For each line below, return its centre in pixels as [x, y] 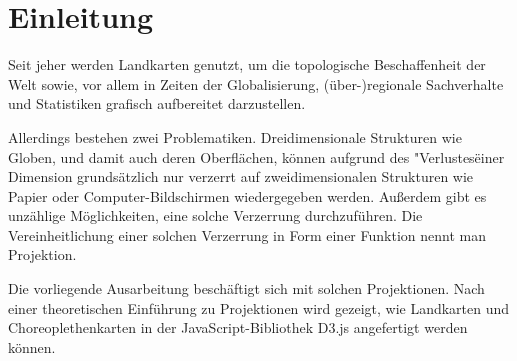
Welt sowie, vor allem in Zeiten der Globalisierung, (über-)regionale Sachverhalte [256, 83]
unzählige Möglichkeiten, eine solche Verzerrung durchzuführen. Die [215, 215]
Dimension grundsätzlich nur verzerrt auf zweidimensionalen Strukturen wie [241, 176]
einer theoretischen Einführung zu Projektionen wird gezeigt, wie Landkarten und [259, 307]
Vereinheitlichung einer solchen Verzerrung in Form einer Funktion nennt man [247, 234]
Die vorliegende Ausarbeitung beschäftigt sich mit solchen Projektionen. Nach [246, 288]
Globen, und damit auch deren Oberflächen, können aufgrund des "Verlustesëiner [256, 156]
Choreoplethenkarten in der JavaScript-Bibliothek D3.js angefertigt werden [238, 327]
